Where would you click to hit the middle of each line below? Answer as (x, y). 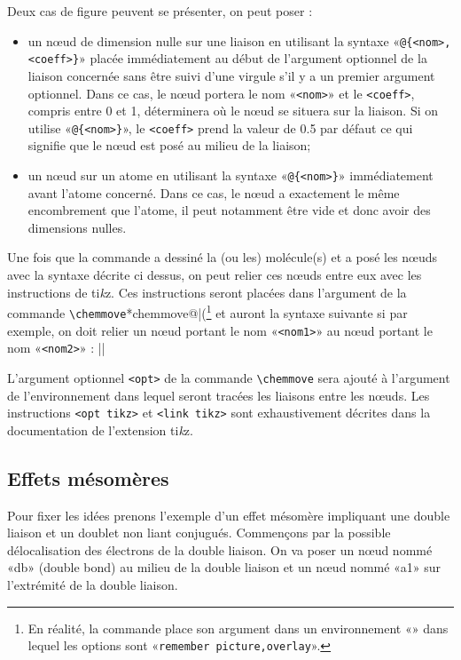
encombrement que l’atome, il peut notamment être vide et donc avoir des (229, 210)
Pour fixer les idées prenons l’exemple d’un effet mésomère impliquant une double (229, 515)
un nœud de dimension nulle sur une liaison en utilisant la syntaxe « (214, 40)
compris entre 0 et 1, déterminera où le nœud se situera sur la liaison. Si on (233, 111)
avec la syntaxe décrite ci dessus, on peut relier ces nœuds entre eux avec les (215, 275)
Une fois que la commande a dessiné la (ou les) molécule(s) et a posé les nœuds (223, 257)
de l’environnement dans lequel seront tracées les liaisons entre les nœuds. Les (219, 395)
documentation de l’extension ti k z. (100, 429)
